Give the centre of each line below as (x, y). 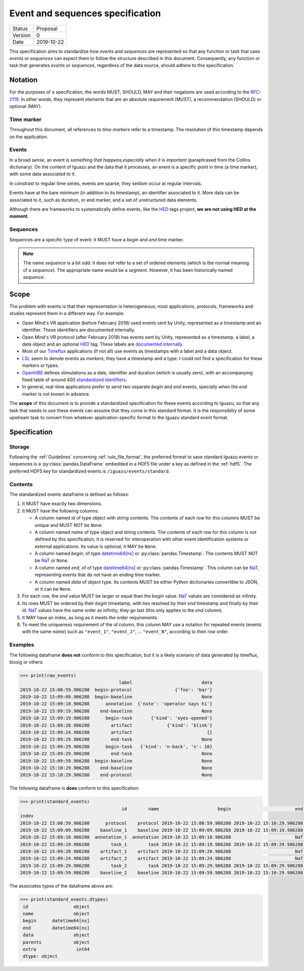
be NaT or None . (52, 560)
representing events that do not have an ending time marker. (98, 575)
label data (166, 683)
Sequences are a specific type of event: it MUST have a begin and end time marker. (97, 239)
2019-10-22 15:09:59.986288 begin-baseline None (116, 761)
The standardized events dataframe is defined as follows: (69, 494)
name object (56, 914)
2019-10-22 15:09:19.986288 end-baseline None (116, 711)
